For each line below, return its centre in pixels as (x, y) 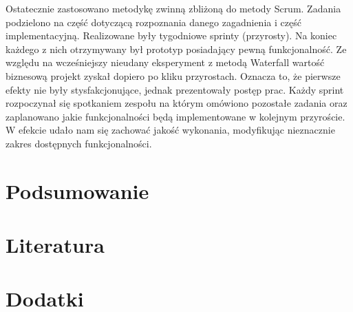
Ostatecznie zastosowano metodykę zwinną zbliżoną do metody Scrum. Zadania (173, 8)
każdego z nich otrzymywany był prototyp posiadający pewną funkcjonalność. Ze (176, 49)
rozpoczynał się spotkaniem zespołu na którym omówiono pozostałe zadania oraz (176, 103)
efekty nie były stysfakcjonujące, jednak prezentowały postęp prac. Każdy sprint (175, 89)
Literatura (55, 245)
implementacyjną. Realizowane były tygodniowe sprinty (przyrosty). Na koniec (171, 35)
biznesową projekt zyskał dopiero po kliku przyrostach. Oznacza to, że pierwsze (173, 75)
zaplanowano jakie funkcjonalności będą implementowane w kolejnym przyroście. (175, 116)
